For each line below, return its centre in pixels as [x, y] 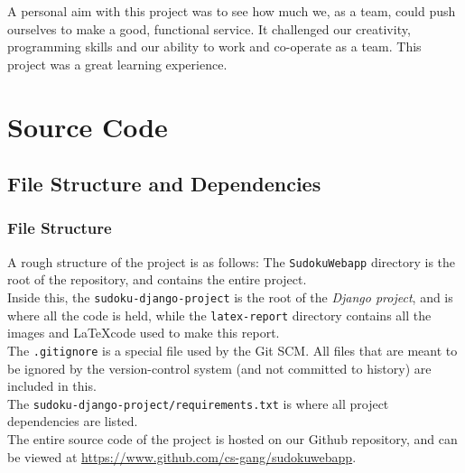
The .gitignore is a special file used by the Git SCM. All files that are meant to [232, 350]
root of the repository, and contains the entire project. [157, 279]
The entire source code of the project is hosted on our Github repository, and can [232, 439]
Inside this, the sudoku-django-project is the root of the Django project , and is [230, 297]
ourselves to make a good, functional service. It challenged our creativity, [209, 28]
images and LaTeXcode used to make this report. [144, 333]
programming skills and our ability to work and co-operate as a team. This [214, 46]
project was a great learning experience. [117, 64]
